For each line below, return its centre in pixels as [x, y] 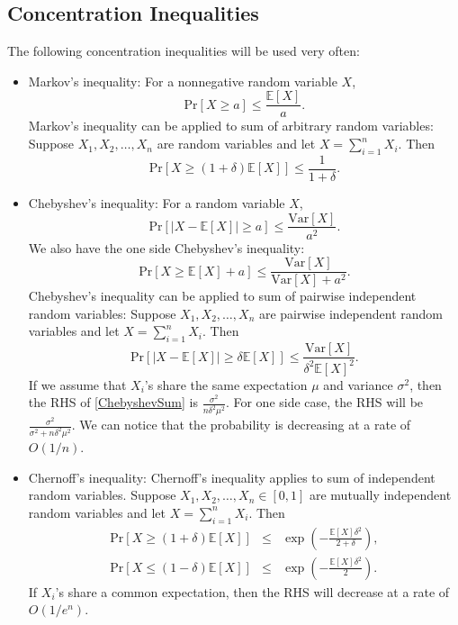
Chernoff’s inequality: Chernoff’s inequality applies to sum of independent [232, 477]
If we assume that [77, 384]
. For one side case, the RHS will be [324, 402]
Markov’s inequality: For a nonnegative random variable [183, 81]
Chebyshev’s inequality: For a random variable [157, 202]
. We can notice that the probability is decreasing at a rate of [241, 425]
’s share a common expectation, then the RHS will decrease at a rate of [252, 591]
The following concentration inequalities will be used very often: [184, 51]
